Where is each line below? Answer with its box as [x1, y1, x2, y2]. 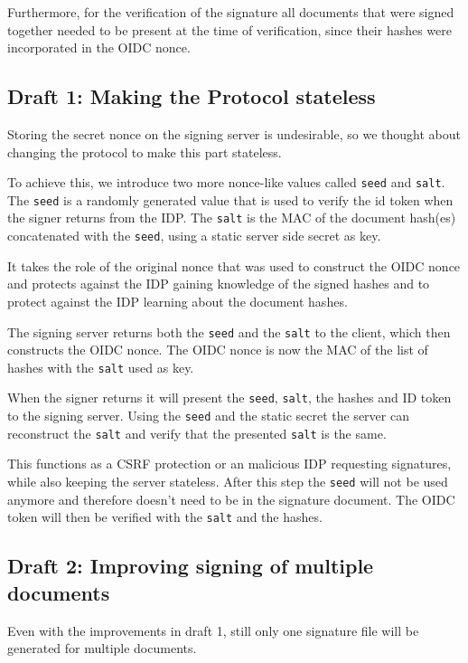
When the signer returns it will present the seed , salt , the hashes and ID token [7, 388, 452, 407]
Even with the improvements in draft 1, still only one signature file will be [7, 620, 419, 639]
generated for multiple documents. [7, 639, 197, 658]
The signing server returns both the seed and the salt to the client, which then [7, 322, 451, 341]
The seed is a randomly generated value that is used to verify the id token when [7, 190, 454, 209]
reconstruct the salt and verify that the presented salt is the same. [7, 423, 387, 442]
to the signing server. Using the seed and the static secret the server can [7, 406, 409, 425]
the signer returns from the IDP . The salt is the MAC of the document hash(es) [7, 208, 456, 227]
